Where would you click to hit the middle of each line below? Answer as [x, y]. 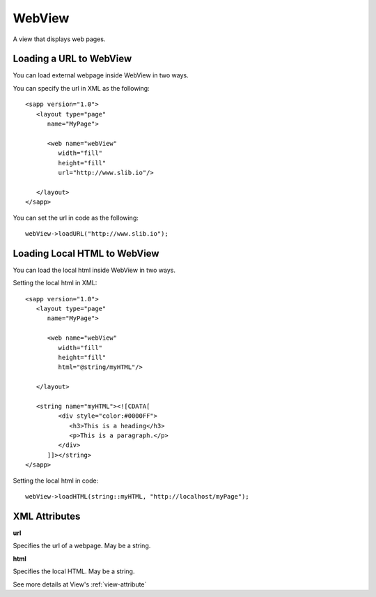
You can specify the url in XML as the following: [81, 88]
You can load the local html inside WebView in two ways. [94, 270]
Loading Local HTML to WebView [86, 254]
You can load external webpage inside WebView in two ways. [101, 75]
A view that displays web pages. [59, 39]
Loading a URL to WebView [72, 59]
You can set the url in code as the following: [76, 218]
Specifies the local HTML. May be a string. [74, 571]
